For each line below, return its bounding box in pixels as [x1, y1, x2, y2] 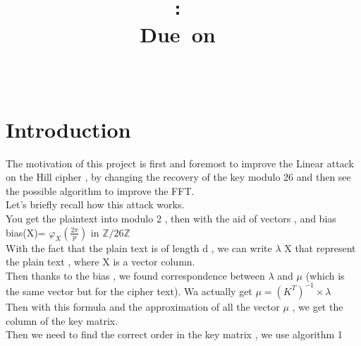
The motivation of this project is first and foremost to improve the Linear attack [6, 155, 354, 170]
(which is [305, 268, 345, 282]
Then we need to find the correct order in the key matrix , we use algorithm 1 [6, 327, 343, 342]
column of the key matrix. [6, 313, 118, 328]
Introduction [6, 114, 131, 143]
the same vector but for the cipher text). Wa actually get [6, 283, 252, 298]
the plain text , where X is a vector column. [6, 254, 195, 269]
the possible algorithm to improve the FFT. [6, 183, 195, 198]
